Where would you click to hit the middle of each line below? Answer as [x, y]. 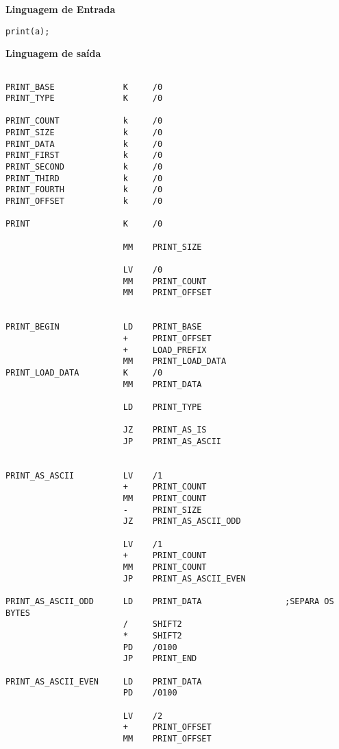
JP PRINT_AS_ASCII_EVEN [184, 578]
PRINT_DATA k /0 [84, 144]
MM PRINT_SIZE [162, 247]
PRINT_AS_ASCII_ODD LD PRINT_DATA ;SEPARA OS [170, 602]
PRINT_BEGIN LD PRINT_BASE [104, 327]
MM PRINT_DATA [162, 384]
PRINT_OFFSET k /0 [84, 201]
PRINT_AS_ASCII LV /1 [84, 475]
